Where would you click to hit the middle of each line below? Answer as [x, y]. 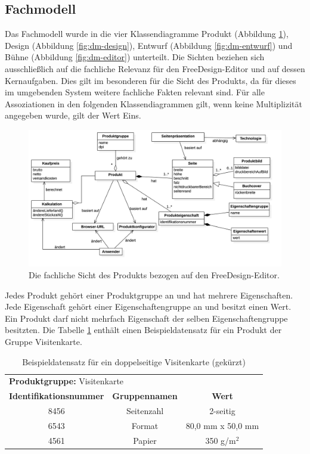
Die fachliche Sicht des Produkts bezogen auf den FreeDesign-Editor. [154, 274]
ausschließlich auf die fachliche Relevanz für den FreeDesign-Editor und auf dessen [155, 68]
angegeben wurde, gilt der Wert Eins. [73, 115]
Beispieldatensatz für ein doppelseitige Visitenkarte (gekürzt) [134, 361]
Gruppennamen [145, 396]
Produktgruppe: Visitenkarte [66, 381]
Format [145, 425]
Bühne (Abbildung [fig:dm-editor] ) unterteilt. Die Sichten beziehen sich [135, 57]
